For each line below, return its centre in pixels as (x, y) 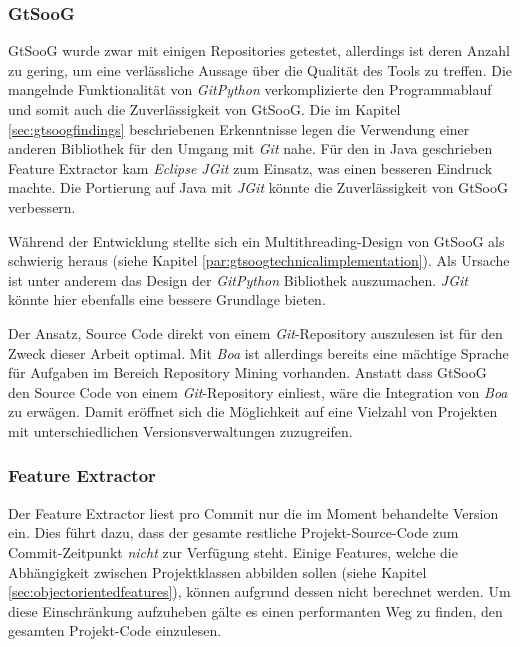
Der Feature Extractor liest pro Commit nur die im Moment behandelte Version (253, 512)
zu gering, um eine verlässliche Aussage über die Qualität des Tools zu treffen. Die (260, 69)
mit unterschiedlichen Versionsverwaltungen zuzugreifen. (180, 430)
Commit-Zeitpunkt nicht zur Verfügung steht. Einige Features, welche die (233, 551)
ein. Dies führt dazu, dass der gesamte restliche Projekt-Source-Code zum (233, 532)
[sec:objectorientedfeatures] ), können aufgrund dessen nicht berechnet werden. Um (259, 591)
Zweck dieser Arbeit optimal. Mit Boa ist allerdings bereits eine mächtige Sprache (258, 352)
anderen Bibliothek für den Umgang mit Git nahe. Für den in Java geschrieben (250, 148)
